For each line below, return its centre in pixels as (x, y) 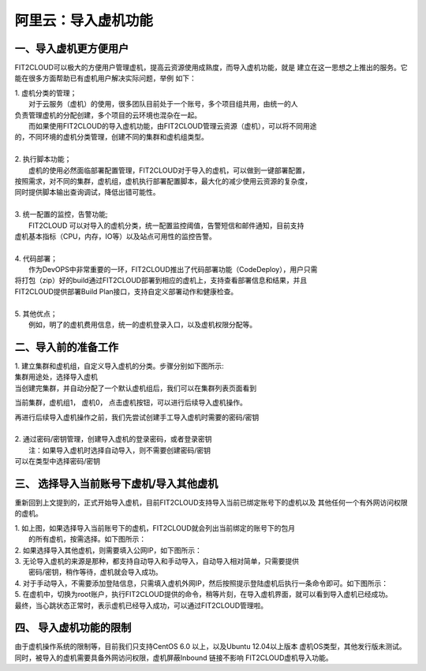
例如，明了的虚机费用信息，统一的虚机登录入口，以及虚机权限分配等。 (142, 325)
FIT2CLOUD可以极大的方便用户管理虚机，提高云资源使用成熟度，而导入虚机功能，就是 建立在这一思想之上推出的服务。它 (211, 68)
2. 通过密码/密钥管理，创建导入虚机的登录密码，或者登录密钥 (113, 439)
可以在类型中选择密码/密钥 (58, 461)
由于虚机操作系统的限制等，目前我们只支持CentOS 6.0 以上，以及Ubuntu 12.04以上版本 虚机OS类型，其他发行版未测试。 (210, 647)
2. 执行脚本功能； (43, 159)
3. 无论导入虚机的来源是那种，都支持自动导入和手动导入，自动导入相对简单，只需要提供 (157, 561)
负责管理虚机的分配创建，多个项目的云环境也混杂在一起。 (108, 115)
